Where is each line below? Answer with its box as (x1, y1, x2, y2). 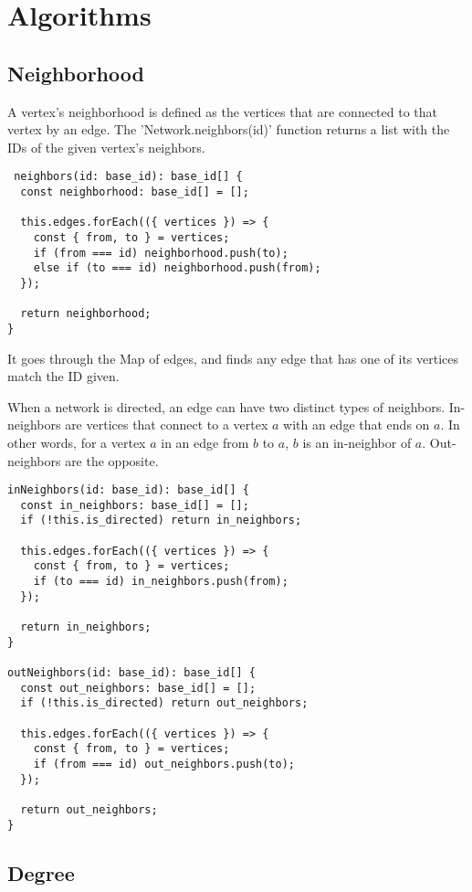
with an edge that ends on (283, 415, 430, 434)
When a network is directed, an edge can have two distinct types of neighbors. (7, 397, 446, 416)
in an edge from (161, 432, 249, 451)
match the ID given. (7, 366, 120, 386)
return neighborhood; (20, 307, 152, 321)
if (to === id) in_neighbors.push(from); (33, 575, 288, 589)
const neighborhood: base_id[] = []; (20, 186, 249, 199)
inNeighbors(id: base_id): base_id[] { (7, 483, 249, 497)
